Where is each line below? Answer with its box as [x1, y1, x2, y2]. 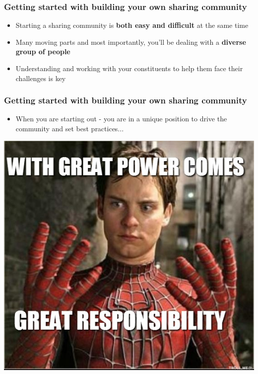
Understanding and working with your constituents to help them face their [15, 63, 243, 73]
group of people [15, 46, 70, 57]
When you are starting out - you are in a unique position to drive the [15, 113, 227, 124]
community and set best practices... [15, 123, 124, 133]
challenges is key [15, 73, 66, 83]
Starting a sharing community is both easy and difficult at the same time [15, 20, 249, 30]
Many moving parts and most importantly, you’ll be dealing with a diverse [15, 36, 246, 47]
